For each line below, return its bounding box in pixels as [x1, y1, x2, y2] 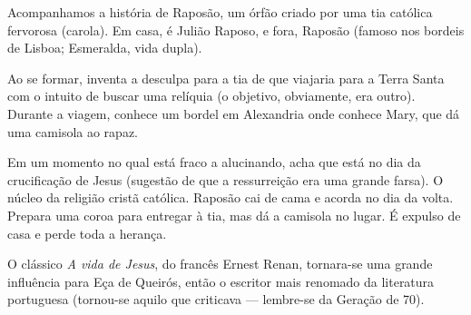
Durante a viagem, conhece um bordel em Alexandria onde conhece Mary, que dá [7, 103, 460, 123]
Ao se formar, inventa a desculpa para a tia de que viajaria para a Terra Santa [7, 68, 445, 87]
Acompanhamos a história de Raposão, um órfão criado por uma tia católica [7, 3, 433, 21]
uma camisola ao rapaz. [7, 122, 138, 141]
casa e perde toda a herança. [7, 223, 167, 242]
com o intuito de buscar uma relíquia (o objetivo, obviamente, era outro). [7, 86, 416, 105]
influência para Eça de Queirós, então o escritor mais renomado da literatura [7, 271, 435, 290]
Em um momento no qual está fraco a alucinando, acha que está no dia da [7, 153, 421, 172]
